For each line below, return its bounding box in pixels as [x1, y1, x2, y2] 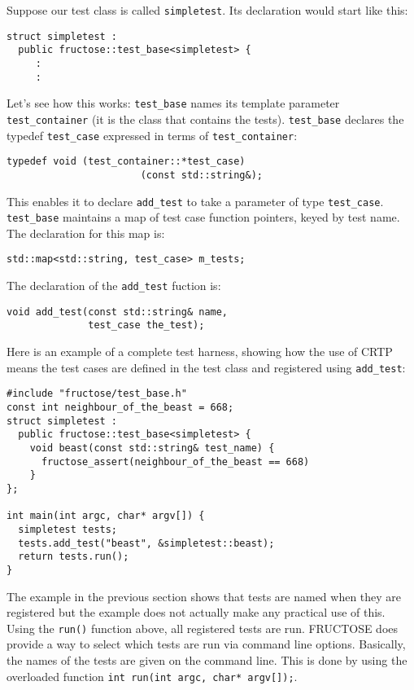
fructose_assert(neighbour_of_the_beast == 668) [41, 455, 310, 468]
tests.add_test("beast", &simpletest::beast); [18, 537, 275, 549]
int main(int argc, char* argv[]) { [7, 510, 205, 522]
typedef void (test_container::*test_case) [7, 156, 246, 168]
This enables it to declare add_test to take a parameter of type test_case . [7, 192, 384, 209]
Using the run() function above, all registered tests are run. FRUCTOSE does [7, 619, 399, 636]
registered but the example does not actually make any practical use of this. [7, 604, 386, 621]
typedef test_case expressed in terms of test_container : [7, 126, 298, 143]
